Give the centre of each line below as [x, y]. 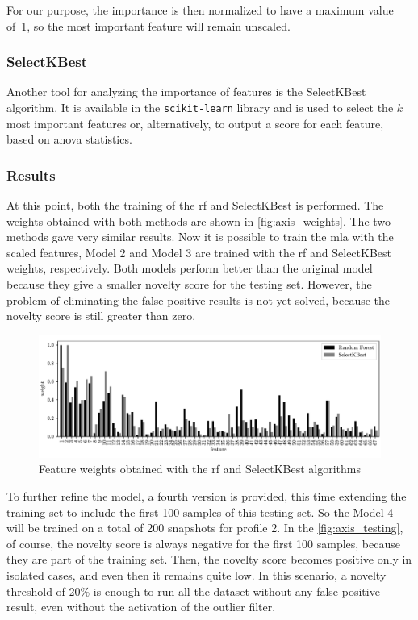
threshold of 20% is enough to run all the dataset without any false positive [193, 591]
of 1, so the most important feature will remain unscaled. [148, 25]
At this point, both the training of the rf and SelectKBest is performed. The [195, 205]
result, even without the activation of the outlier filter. [141, 607]
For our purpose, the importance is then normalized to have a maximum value [200, 10]
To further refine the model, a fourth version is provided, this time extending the [207, 495]
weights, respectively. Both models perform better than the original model [190, 268]
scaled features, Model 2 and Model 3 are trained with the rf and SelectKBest [199, 252]
